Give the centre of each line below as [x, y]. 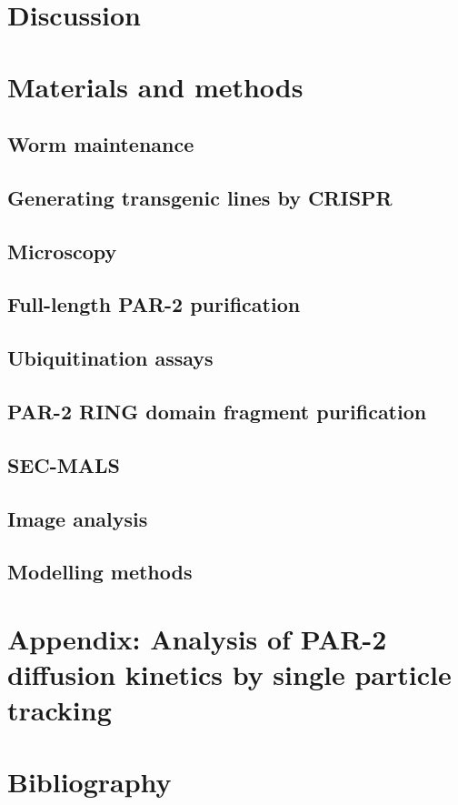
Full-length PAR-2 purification [154, 304]
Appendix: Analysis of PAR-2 [197, 638]
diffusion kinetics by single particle [229, 674]
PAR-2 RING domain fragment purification [217, 412]
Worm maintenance [101, 144]
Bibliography [90, 781]
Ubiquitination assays [110, 358]
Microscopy [62, 251]
